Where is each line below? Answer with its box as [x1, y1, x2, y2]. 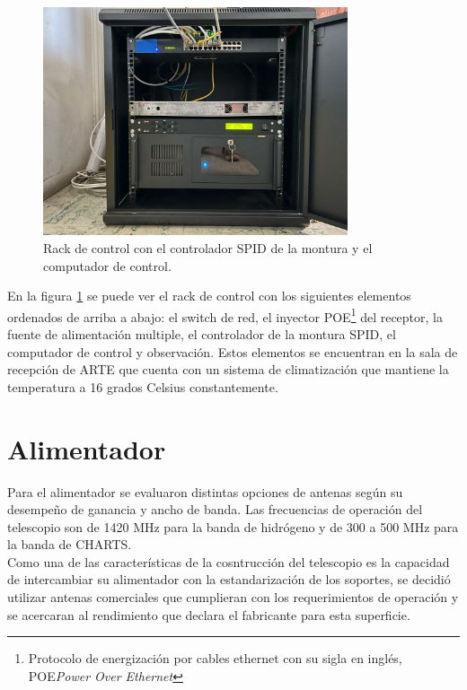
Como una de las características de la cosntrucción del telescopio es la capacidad [7, 552, 450, 571]
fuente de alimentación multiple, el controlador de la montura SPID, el [7, 325, 396, 344]
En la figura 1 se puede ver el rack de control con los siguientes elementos [7, 286, 411, 305]
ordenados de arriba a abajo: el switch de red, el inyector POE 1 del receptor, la [7, 304, 443, 326]
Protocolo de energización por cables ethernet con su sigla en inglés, [28, 649, 402, 668]
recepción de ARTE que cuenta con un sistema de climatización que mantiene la [7, 360, 449, 379]
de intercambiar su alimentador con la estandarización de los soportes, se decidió [7, 570, 451, 589]
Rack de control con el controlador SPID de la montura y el [43, 238, 373, 257]
